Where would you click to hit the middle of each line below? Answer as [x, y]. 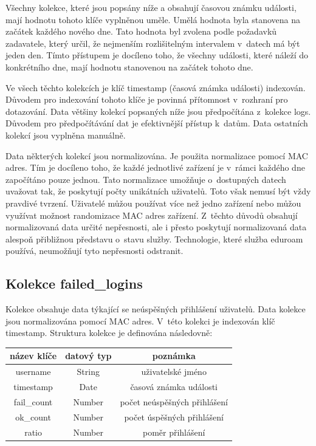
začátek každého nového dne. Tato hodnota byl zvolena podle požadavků [141, 31]
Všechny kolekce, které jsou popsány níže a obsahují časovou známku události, [151, 7]
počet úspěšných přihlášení [174, 417]
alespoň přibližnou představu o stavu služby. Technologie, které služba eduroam [154, 238]
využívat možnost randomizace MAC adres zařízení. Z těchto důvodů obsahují [152, 215]
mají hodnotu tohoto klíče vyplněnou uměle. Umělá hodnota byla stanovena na [153, 19]
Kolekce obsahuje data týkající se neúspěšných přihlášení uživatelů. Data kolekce [156, 309]
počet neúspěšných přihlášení [174, 401]
